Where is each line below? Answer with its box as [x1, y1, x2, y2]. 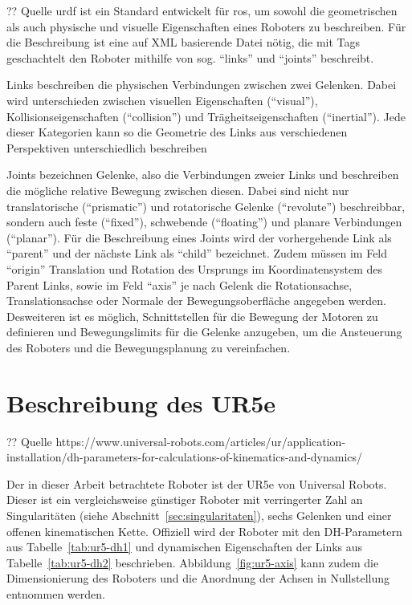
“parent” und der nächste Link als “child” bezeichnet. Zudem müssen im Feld [6, 245, 388, 262]
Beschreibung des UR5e [6, 386, 276, 419]
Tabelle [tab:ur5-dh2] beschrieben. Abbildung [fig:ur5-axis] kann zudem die [6, 554, 379, 570]
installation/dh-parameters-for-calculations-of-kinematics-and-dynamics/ [6, 449, 363, 465]
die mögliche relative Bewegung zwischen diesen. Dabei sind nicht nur [6, 181, 349, 198]
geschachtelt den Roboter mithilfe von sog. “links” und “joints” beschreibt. [6, 49, 374, 66]
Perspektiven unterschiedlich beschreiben [6, 139, 207, 156]
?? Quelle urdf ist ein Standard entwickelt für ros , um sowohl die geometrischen [6, 2, 398, 18]
